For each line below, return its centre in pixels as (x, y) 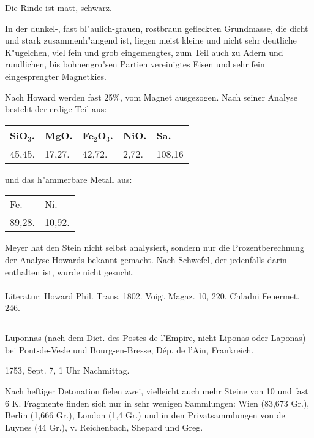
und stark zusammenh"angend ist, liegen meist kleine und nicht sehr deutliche (151, 40)
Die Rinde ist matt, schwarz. (58, 7)
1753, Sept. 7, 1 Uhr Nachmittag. (67, 370)
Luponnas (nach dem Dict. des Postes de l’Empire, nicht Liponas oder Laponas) (155, 338)
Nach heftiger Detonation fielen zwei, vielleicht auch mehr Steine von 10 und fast (157, 391)
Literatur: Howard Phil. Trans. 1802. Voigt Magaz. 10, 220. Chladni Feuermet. (152, 295)
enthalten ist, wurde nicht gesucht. (70, 271)
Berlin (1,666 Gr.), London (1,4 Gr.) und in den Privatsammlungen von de (145, 415)
